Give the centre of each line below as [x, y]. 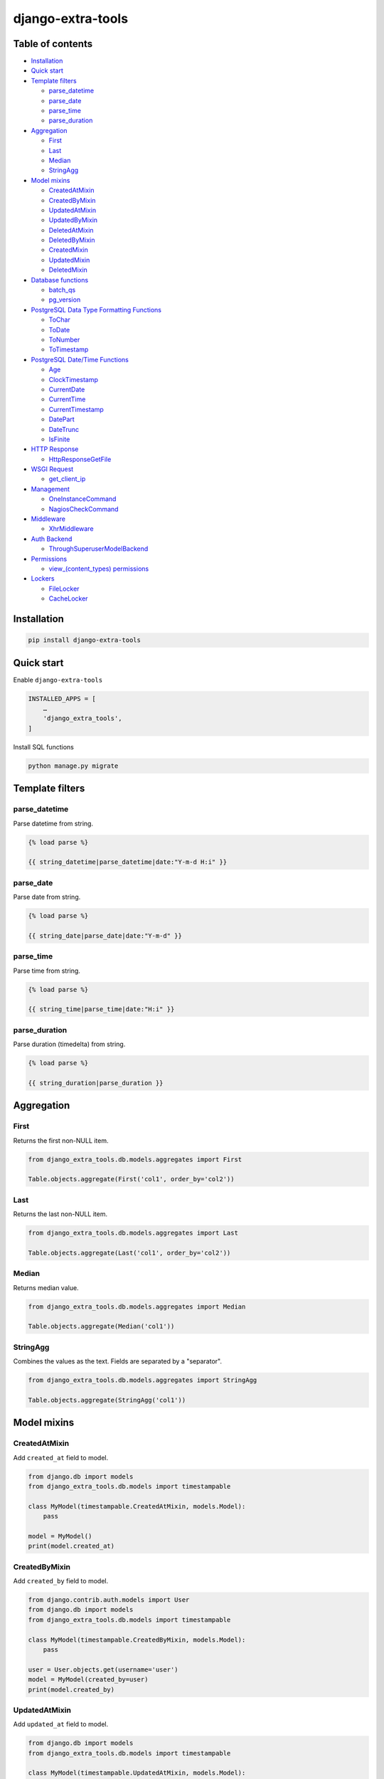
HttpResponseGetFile [80, 459]
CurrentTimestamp [76, 409]
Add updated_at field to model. [61, 1724]
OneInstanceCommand [82, 499]
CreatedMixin [68, 250]
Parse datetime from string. [53, 823]
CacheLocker [68, 598]
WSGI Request [52, 469]
